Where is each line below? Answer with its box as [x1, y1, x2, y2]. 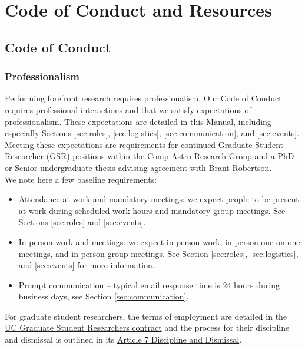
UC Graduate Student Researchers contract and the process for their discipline [5, 321, 290, 334]
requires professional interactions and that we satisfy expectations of [5, 103, 251, 116]
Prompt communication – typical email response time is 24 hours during [18, 278, 280, 291]
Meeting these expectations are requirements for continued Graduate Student [5, 138, 284, 150]
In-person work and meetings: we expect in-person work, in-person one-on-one [18, 235, 300, 248]
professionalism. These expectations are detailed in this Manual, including [5, 115, 271, 127]
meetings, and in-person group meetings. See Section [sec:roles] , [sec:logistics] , [18, 247, 299, 259]
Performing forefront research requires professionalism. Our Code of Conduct [5, 92, 282, 104]
